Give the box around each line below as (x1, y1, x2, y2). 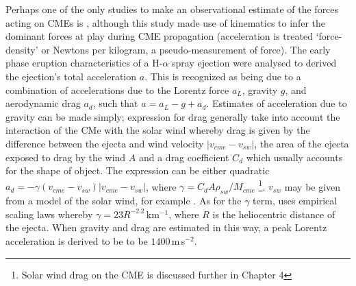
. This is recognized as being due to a (144, 69, 301, 83)
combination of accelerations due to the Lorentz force (5, 82, 229, 97)
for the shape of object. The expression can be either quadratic (5, 163, 270, 178)
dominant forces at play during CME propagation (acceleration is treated (5, 29, 313, 43)
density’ (5, 42, 38, 56)
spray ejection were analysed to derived (172, 56, 337, 70)
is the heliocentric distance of (212, 206, 335, 221)
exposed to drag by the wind (5, 150, 126, 164)
